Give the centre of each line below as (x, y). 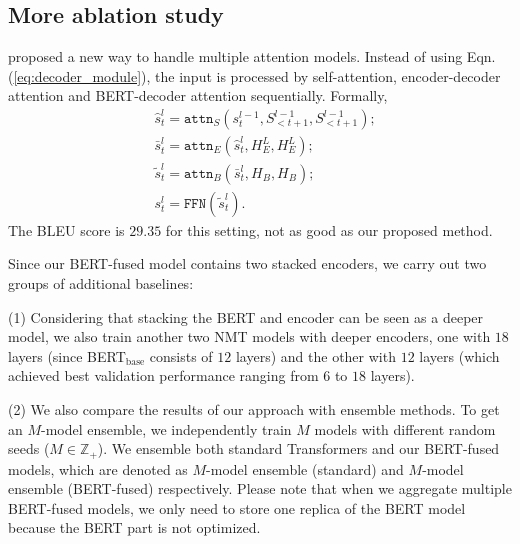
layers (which (459, 355)
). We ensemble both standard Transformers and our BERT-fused (298, 448)
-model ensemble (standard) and (305, 468)
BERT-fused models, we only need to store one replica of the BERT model (237, 507)
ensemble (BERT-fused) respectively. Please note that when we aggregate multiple (260, 488)
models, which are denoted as (98, 468)
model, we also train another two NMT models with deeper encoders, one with (249, 336)
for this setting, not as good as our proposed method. (329, 229)
